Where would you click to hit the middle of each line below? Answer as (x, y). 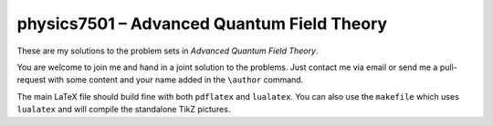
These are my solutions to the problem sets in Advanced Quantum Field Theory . (168, 51)
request (31, 80)
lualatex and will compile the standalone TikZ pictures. (124, 110)
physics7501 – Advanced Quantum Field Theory (202, 24)
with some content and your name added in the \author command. (176, 80)
